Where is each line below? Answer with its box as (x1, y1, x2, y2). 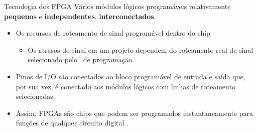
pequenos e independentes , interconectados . (4, 11, 156, 21)
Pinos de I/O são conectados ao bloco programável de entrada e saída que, (16, 71, 245, 81)
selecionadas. (16, 91, 55, 101)
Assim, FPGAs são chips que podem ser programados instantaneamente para (16, 107, 253, 118)
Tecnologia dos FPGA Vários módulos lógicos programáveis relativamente (4, 1, 231, 11)
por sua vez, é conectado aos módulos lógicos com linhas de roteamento (16, 81, 235, 91)
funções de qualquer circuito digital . (16, 117, 128, 128)
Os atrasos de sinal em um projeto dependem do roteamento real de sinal (28, 44, 253, 55)
